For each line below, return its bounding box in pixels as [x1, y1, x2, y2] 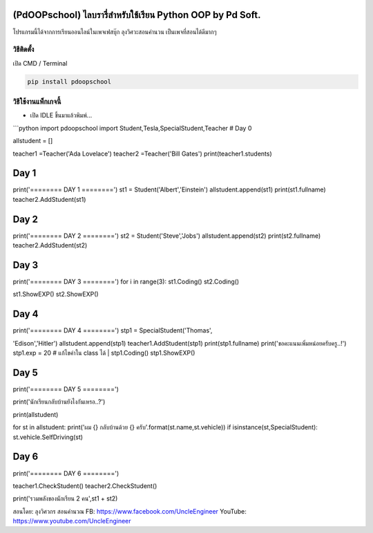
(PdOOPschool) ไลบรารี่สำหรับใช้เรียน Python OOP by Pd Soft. [12, 9, 262, 21]
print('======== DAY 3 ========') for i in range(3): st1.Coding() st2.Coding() [12, 277, 240, 286]
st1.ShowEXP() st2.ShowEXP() [12, 290, 99, 299]
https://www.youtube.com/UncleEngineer [12, 517, 131, 525]
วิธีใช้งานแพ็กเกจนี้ [12, 97, 61, 106]
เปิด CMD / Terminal [12, 59, 68, 67]
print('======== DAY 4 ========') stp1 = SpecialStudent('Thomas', [12, 326, 213, 335]
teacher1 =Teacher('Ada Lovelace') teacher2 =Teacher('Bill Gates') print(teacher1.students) [12, 149, 272, 158]
